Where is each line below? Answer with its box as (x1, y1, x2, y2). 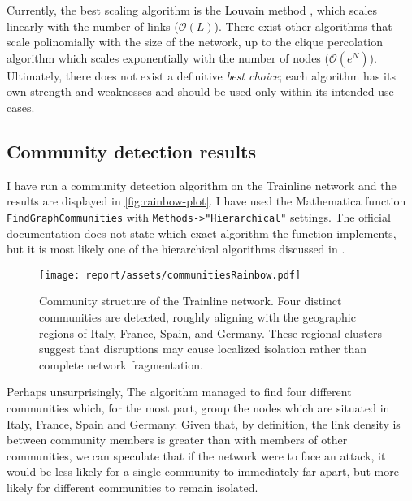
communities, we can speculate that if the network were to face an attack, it (7, 447, 386, 464)
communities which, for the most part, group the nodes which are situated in (7, 400, 390, 417)
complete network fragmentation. (39, 356, 203, 373)
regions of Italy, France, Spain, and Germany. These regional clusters (39, 324, 382, 341)
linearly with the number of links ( (7, 17, 179, 34)
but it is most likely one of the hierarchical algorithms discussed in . (7, 240, 345, 257)
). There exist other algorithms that (214, 17, 392, 34)
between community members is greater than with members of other (7, 431, 348, 448)
